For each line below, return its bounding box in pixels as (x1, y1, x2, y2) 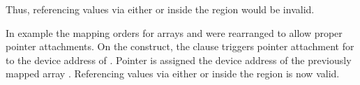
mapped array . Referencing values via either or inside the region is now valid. (6, 66, 340, 81)
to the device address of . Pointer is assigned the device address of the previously (6, 52, 352, 67)
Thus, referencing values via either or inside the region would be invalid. (6, 2, 315, 16)
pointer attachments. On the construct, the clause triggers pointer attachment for (6, 39, 354, 54)
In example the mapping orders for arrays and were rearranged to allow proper (6, 25, 343, 40)
